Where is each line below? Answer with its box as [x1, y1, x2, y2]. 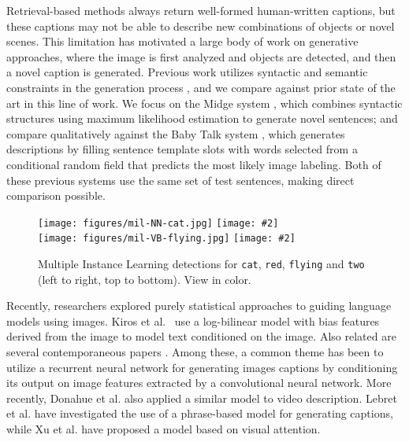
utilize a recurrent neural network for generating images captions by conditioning [6, 359, 398, 375]
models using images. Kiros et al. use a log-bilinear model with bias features [6, 312, 380, 329]
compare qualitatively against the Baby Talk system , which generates [6, 125, 345, 142]
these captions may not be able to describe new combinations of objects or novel [6, 17, 395, 34]
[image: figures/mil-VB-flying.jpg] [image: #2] [38, 233, 296, 245]
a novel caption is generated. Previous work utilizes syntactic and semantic [6, 64, 368, 80]
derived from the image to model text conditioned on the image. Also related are [6, 328, 396, 344]
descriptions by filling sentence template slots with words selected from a [6, 141, 358, 157]
